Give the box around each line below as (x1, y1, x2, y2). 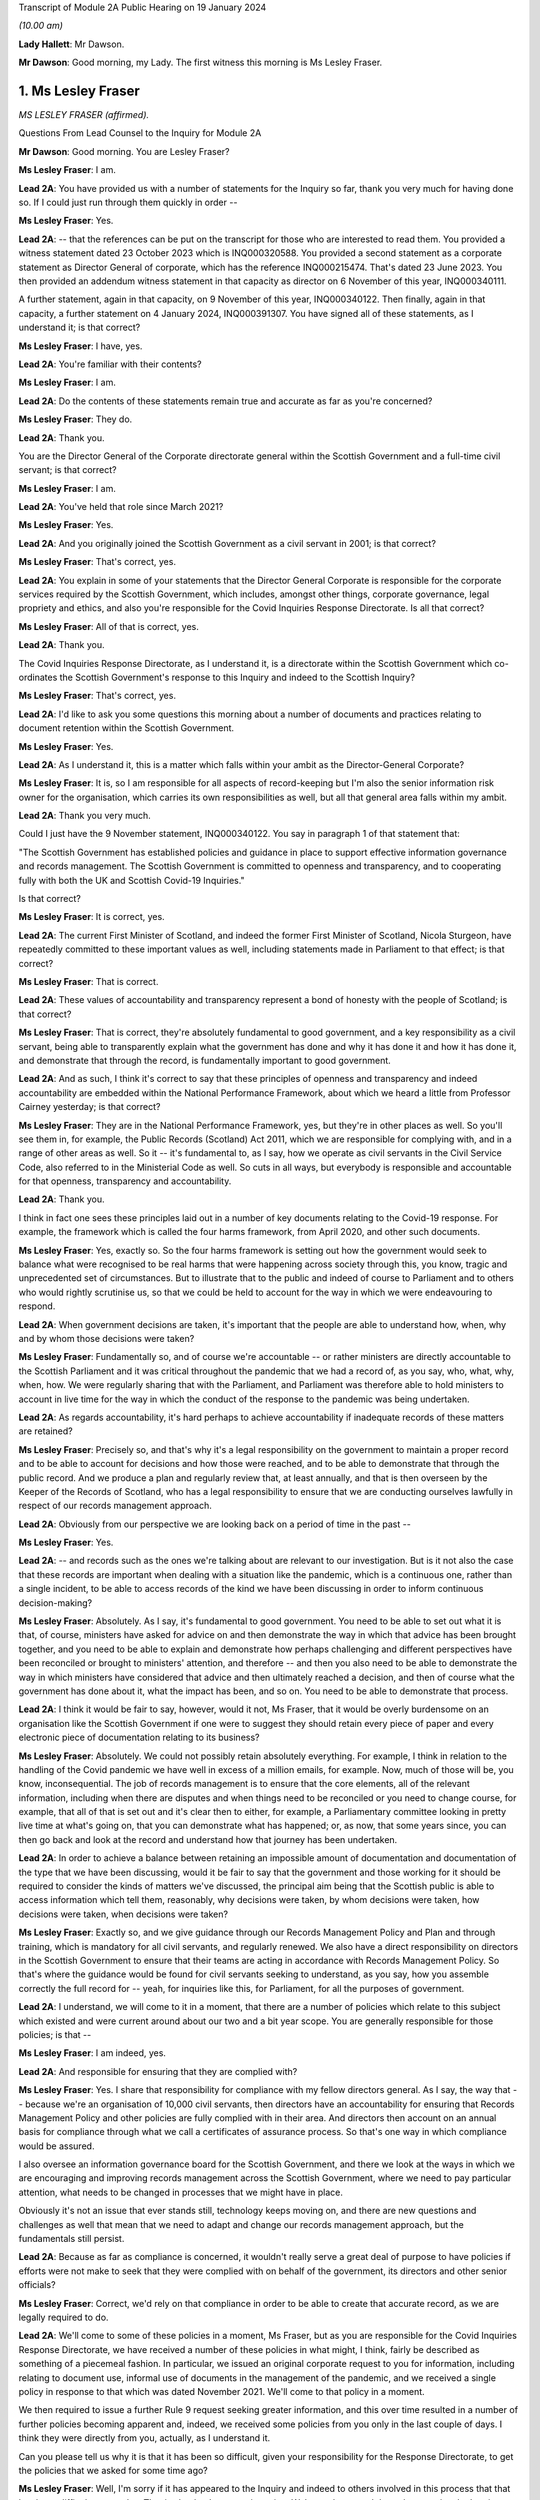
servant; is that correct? (18, 464, 117, 476)
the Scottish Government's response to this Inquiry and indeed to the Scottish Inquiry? (59, 671, 415, 683)
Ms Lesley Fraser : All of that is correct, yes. (18, 620, 200, 632)
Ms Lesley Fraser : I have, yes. (18, 340, 143, 352)
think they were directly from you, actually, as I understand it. (18, 2432, 271, 2444)
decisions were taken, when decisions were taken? (18, 1908, 229, 1920)
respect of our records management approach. (18, 1500, 212, 1512)
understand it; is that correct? (18, 321, 141, 334)
